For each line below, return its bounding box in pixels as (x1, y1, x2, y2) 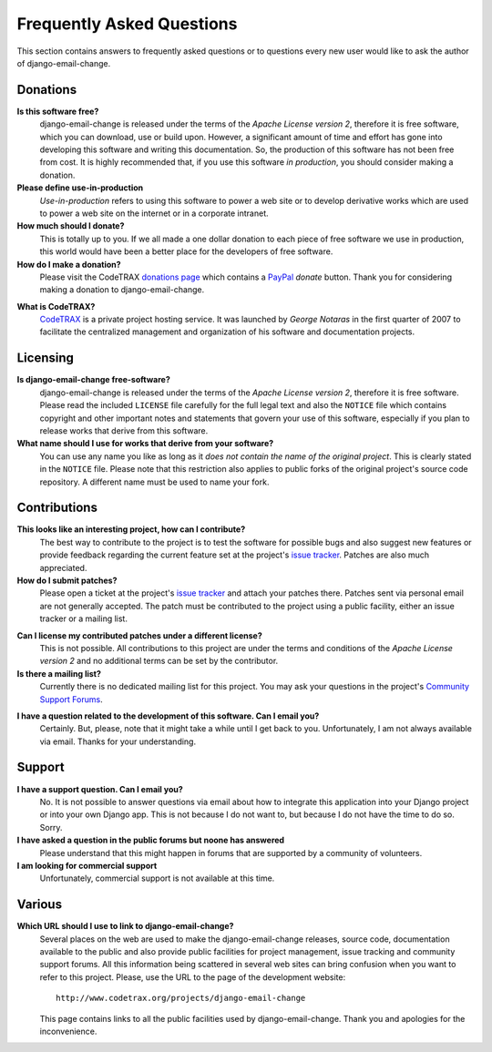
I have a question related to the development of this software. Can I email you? (16, 710, 320, 721)
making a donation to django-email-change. (39, 284, 205, 295)
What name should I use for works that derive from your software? (16, 438, 274, 449)
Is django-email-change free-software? (16, 374, 170, 385)
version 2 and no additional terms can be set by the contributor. (39, 656, 279, 667)
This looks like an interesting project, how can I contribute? (16, 524, 246, 535)
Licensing (16, 351, 75, 366)
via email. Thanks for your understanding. (39, 736, 196, 747)
